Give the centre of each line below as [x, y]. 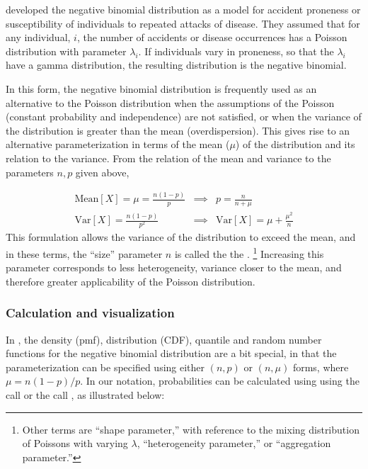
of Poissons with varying [75, 443]
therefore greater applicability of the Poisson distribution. [131, 281]
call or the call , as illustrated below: [85, 394]
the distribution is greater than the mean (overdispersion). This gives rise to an [178, 130]
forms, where [321, 367]
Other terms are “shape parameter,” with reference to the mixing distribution [191, 429]
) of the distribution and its [295, 144]
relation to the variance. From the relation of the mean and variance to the [168, 158]
